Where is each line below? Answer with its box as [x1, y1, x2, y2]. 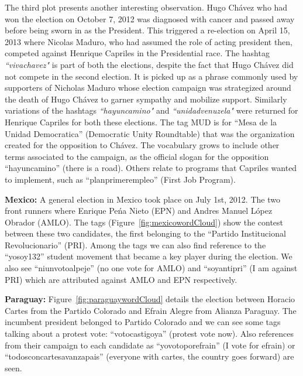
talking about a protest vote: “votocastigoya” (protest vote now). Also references [5, 327, 294, 340]
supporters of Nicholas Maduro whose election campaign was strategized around [5, 81, 291, 94]
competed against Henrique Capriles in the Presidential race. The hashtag [5, 47, 270, 59]
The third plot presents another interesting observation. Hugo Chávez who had [5, 1, 288, 13]
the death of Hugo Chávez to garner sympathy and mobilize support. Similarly [5, 93, 287, 105]
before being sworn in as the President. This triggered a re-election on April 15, [5, 24, 290, 36]
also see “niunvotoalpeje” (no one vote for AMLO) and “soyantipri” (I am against [5, 262, 298, 274]
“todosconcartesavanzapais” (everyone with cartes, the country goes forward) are [5, 350, 294, 363]
